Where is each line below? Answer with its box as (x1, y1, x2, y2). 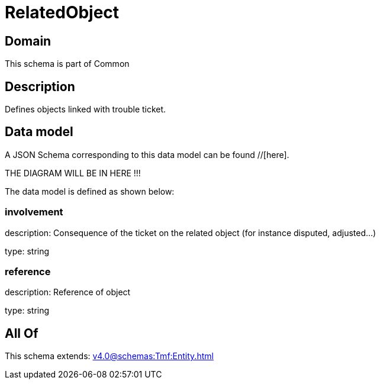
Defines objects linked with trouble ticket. (5, 104, 166, 115)
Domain (5, 33, 51, 49)
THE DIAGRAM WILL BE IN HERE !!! (5, 167, 141, 178)
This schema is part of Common (5, 59, 130, 69)
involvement (5, 206, 63, 218)
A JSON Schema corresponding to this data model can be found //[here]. (5, 149, 289, 160)
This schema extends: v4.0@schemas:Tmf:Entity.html (5, 351, 214, 362)
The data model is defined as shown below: (5, 186, 175, 196)
